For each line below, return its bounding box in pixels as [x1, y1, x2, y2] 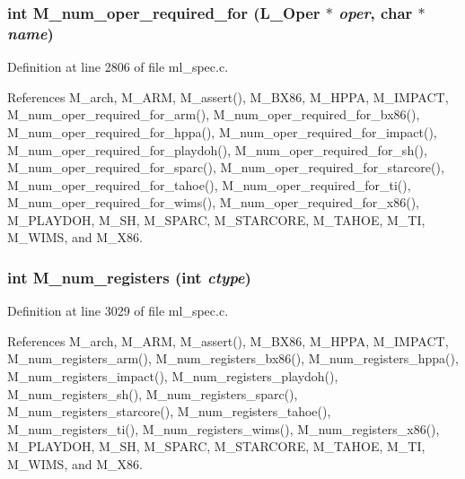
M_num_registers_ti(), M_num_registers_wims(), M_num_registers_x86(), [7, 419, 440, 438]
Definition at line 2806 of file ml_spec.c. [7, 57, 229, 76]
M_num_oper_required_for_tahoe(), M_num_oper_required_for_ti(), [7, 175, 411, 194]
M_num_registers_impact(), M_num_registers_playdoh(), [7, 367, 338, 386]
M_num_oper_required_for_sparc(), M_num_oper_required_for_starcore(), [7, 158, 444, 177]
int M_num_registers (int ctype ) [7, 266, 251, 288]
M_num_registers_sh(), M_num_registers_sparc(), [7, 384, 298, 403]
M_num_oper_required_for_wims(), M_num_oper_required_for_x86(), [7, 193, 419, 212]
